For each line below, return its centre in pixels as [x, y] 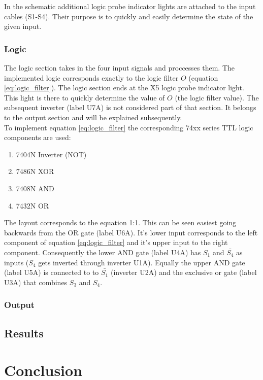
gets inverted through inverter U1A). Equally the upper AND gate [142, 262]
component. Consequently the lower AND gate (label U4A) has [103, 252]
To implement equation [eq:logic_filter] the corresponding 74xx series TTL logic [129, 127]
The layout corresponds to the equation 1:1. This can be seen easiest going [120, 222]
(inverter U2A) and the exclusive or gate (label [184, 272]
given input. [23, 26]
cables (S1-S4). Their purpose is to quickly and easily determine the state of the [129, 16]
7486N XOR [35, 171]
